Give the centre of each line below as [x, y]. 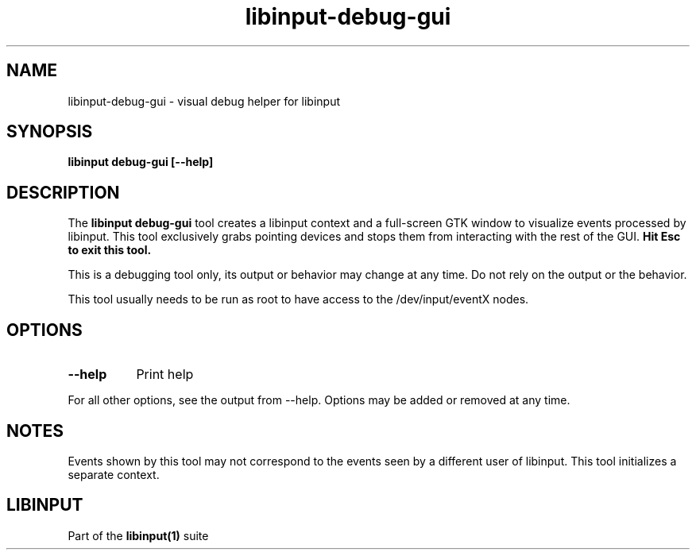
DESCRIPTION [63, 192]
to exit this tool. [110, 250]
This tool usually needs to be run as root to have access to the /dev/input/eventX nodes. [298, 299]
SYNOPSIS [50, 132]
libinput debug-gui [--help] [141, 162]
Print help [165, 375]
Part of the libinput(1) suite [138, 535]
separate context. [114, 474]
